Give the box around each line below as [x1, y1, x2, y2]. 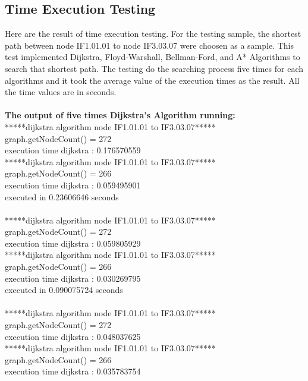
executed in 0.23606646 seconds [5, 190, 119, 203]
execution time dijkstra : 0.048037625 [5, 330, 141, 342]
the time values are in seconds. [5, 86, 117, 98]
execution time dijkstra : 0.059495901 [5, 178, 141, 191]
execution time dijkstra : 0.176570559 [5, 144, 141, 156]
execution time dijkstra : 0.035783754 [5, 365, 141, 377]
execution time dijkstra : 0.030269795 [5, 272, 141, 284]
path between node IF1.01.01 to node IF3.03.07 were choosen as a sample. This [5, 39, 294, 51]
